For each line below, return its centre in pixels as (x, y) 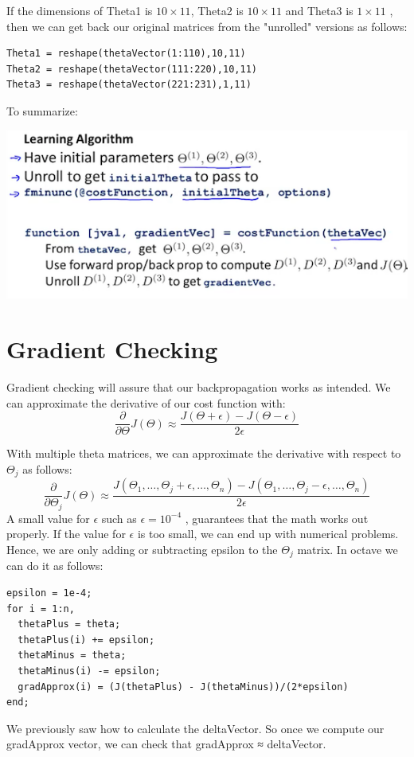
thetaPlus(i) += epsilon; (86, 640)
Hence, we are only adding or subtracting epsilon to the (142, 549)
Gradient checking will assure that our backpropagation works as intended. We (199, 386)
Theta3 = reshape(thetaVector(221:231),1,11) (129, 85)
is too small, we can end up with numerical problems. (268, 534)
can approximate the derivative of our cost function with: (146, 402)
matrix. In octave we (348, 549)
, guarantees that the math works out (277, 518)
